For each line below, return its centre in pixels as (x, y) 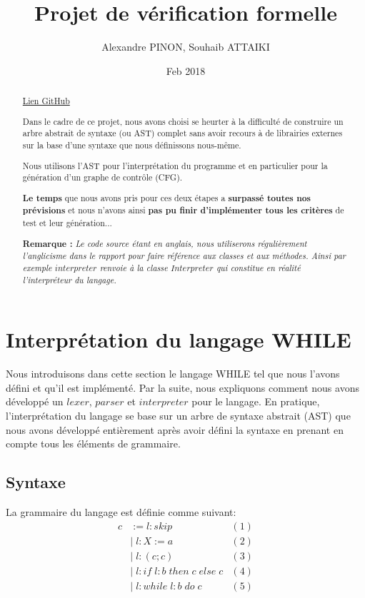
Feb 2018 (186, 70)
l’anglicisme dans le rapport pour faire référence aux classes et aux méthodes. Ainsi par (184, 256)
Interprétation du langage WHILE (179, 339)
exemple (37, 267)
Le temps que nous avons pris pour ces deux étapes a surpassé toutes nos (167, 198)
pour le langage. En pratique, (256, 401)
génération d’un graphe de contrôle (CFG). (102, 177)
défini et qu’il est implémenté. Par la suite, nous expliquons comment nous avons (182, 387)
